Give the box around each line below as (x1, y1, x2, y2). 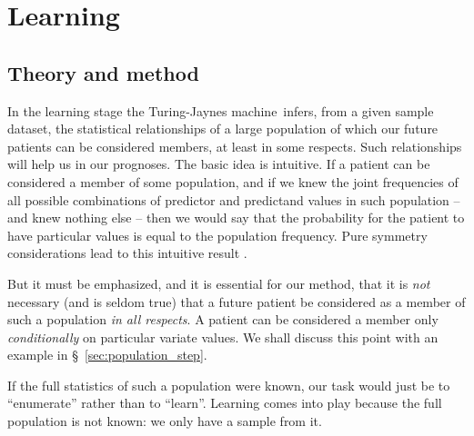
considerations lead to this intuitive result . (7, 243, 247, 263)
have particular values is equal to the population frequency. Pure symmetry (7, 225, 428, 244)
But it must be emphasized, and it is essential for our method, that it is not (7, 273, 430, 292)
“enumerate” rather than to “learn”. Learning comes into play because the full (7, 393, 442, 412)
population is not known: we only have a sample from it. (7, 411, 322, 431)
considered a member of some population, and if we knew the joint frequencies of (7, 172, 459, 191)
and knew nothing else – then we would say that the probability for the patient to (7, 208, 465, 227)
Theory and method (7, 58, 199, 86)
